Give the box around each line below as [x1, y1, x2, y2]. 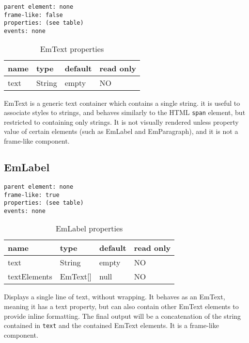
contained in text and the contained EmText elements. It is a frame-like [4, 320, 219, 330]
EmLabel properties [55, 223, 123, 234]
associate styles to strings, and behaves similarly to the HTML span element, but [4, 107, 246, 117]
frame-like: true [4, 191, 60, 198]
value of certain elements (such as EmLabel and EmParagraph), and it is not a [4, 126, 238, 136]
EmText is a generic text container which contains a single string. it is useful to [4, 98, 240, 108]
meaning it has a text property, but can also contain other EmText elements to [4, 301, 239, 311]
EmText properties [40, 43, 104, 54]
